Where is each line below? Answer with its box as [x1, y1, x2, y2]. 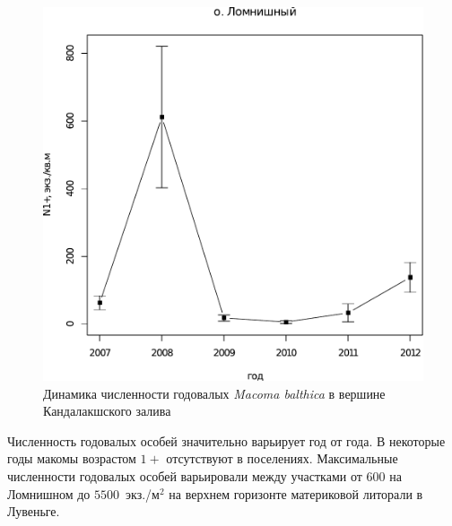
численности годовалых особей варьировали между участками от [7, 467, 362, 486]
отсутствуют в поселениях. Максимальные [166, 449, 398, 468]
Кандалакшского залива [43, 401, 171, 420]
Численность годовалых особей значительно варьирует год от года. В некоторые [7, 431, 446, 450]
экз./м [126, 484, 160, 503]
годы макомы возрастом [7, 449, 136, 468]
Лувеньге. [7, 502, 60, 521]
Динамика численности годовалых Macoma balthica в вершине [43, 384, 386, 402]
